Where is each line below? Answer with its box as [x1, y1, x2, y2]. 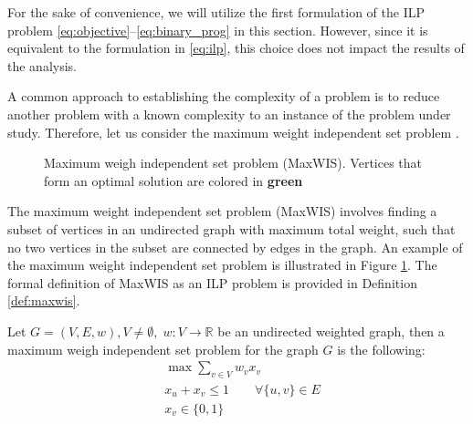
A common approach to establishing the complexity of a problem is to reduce [7, 87, 440, 106]
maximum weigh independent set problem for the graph [7, 339, 319, 358]
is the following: [337, 339, 426, 358]
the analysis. [7, 56, 77, 75]
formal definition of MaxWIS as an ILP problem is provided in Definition [7, 273, 417, 292]
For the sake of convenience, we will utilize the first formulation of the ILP [7, 3, 426, 21]
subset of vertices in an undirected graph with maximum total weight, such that [7, 219, 456, 238]
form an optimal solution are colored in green [44, 171, 303, 190]
